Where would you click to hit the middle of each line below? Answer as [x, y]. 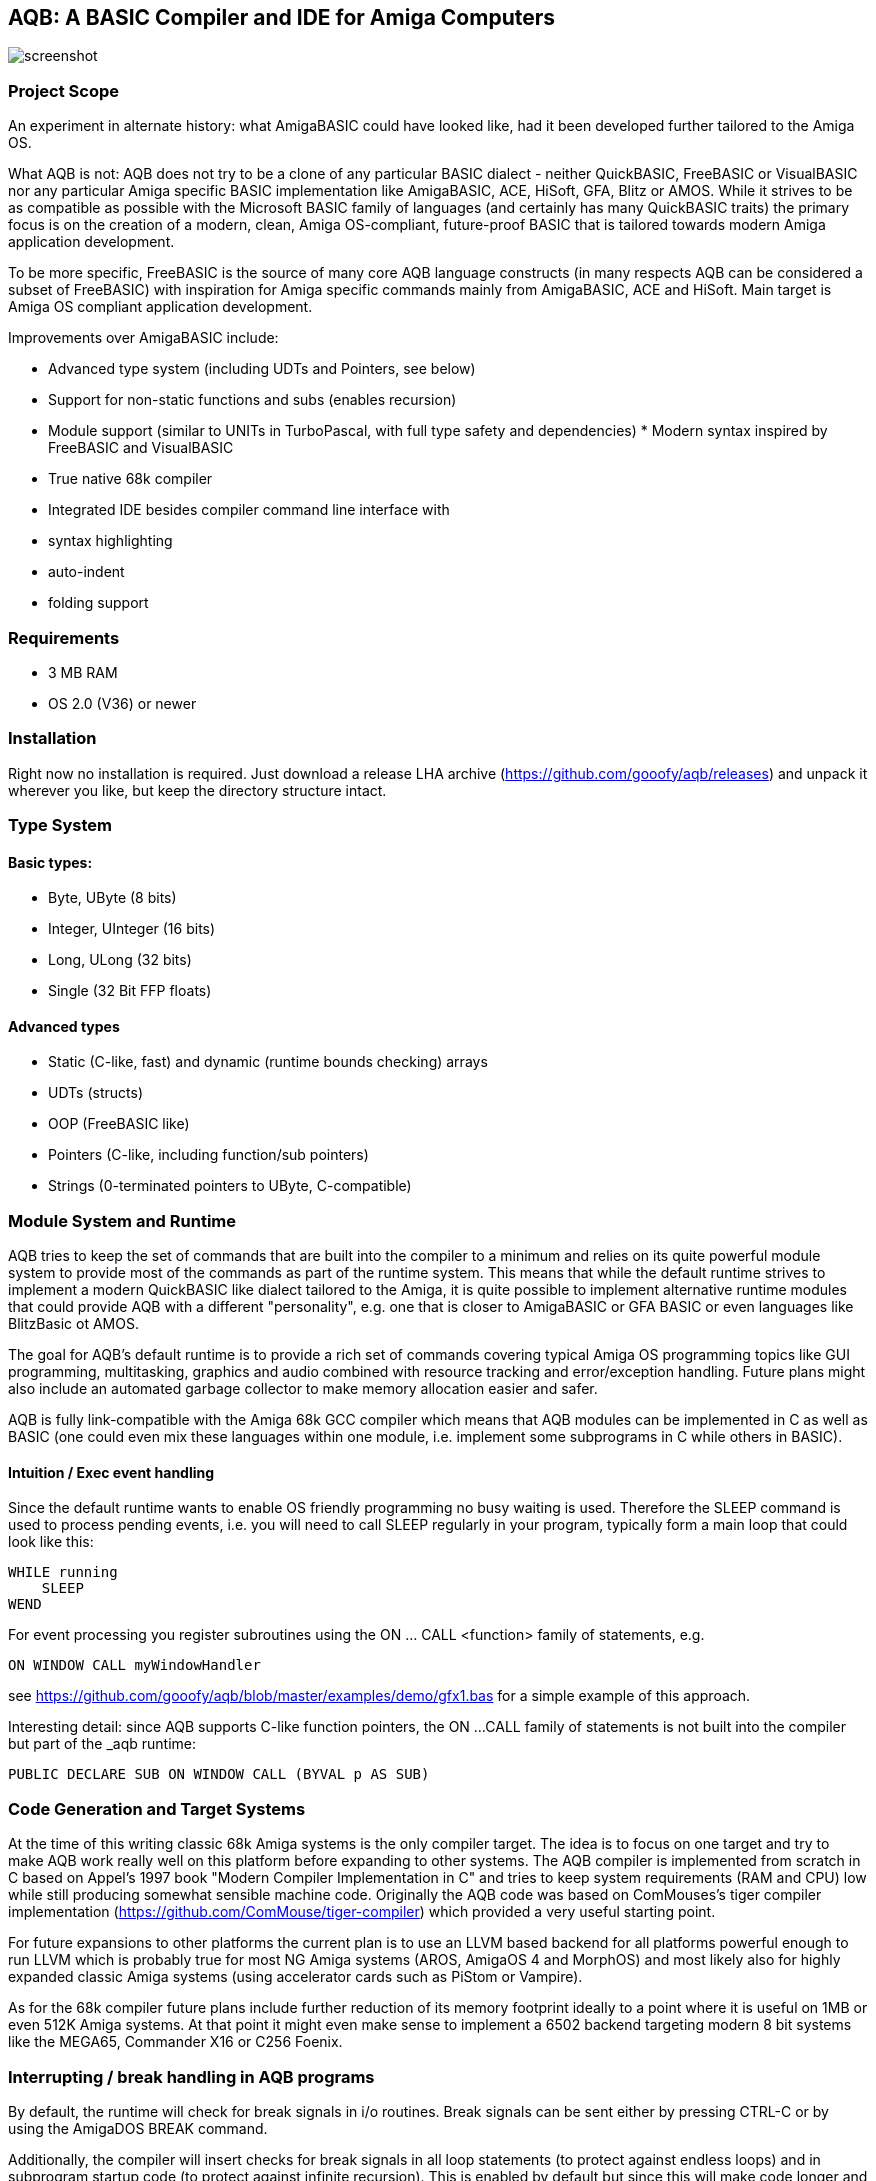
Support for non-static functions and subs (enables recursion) [252, 400]
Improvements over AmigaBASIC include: [143, 338]
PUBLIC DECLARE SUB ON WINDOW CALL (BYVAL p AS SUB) [219, 1774]
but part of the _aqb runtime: [102, 1744]
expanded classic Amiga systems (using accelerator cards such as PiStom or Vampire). [295, 1977]
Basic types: [50, 862]
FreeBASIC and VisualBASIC [141, 448]
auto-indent [86, 572]
